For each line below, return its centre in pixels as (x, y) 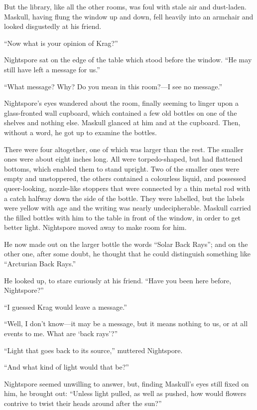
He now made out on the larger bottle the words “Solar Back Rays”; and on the (126, 244)
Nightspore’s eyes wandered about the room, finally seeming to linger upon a (122, 103)
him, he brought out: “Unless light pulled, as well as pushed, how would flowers (125, 393)
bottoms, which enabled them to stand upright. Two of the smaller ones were (122, 168)
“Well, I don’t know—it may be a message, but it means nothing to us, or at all (126, 323)
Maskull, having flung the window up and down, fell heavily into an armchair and (129, 16)
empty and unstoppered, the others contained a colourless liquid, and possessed (125, 178)
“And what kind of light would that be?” (66, 367)
